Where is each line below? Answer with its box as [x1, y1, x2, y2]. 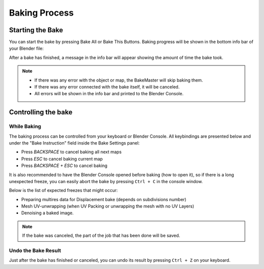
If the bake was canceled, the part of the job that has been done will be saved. [22, 232, 180, 239]
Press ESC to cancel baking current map [21, 156, 103, 162]
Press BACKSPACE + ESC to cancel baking [21, 163, 108, 168]
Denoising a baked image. [21, 210, 74, 216]
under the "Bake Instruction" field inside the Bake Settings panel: [9, 140, 140, 146]
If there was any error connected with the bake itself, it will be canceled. [34, 84, 180, 90]
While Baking [9, 123, 42, 130]
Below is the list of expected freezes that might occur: [9, 187, 118, 193]
